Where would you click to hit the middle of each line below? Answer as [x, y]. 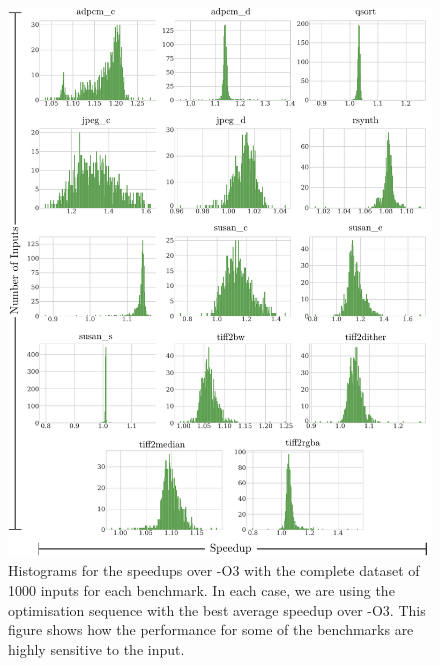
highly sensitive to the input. [96, 648]
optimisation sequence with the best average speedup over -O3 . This [217, 609]
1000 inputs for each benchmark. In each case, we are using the [201, 590]
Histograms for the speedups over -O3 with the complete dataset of [214, 570]
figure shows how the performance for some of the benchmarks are [211, 629]
